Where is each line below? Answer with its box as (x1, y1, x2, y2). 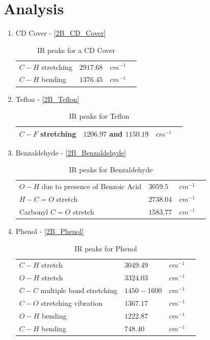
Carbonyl (19, 206, 48, 217)
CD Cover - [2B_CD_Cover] (15, 28, 106, 38)
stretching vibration (41, 297, 103, 308)
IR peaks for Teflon (69, 111, 129, 121)
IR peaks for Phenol (74, 243, 137, 253)
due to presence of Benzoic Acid (41, 181, 142, 192)
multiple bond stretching (40, 285, 118, 296)
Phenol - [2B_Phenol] (15, 226, 84, 236)
